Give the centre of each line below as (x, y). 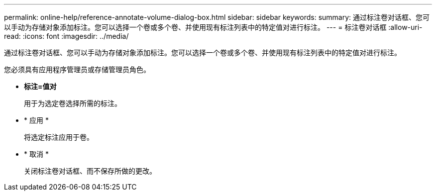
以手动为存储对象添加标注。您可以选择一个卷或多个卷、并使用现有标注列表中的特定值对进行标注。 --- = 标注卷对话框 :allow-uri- (213, 27)
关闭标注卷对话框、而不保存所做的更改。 (90, 171)
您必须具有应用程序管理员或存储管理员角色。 (77, 69)
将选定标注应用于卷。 (59, 137)
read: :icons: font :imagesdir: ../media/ (66, 36)
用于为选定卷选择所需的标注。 (73, 103)
